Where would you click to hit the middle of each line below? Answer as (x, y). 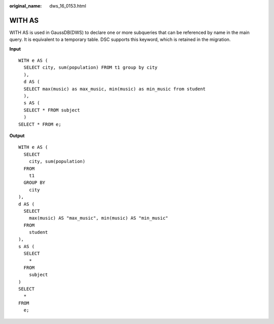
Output (17, 135)
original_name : (26, 6)
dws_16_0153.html (68, 6)
